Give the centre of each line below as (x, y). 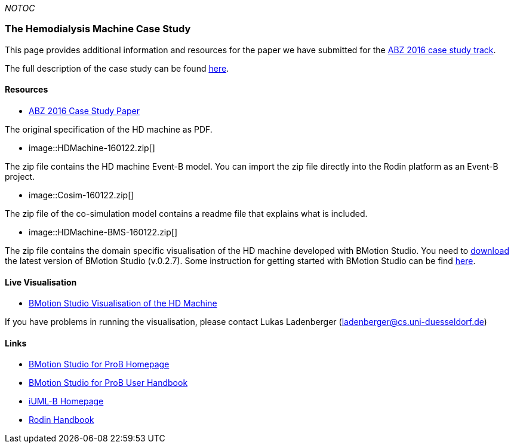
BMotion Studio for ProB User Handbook (108, 383)
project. (20, 176)
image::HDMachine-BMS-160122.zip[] (103, 232)
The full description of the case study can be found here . (117, 68)
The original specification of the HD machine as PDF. (109, 129)
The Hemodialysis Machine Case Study (98, 29)
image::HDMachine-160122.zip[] (92, 148)
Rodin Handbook (61, 420)
